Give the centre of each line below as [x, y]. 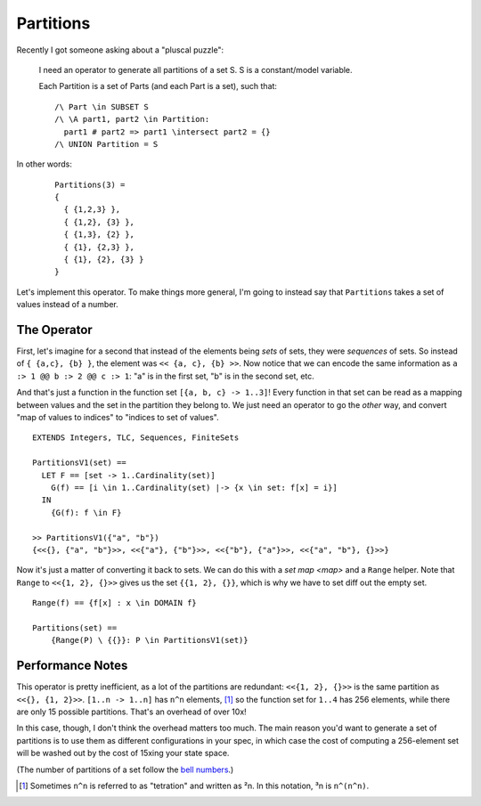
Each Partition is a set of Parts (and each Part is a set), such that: [158, 86]
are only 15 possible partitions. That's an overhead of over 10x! [131, 712]
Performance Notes [72, 666]
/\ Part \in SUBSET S [102, 106]
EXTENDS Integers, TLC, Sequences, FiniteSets [136, 438]
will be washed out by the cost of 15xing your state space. [123, 753]
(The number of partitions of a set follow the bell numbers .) [125, 769]
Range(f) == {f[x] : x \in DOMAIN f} [115, 603]
